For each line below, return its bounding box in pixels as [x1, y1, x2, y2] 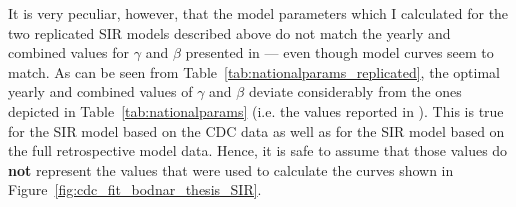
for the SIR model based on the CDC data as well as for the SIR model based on [8, 120, 505, 141]
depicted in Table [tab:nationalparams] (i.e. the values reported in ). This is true [8, 100, 504, 121]
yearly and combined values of [8, 81, 193, 102]
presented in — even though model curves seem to [185, 42, 494, 63]
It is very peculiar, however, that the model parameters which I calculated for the [8, 3, 509, 23]
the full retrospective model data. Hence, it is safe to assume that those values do [8, 140, 508, 161]
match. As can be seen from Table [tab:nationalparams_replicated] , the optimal [8, 61, 500, 82]
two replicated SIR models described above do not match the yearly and [8, 22, 451, 43]
